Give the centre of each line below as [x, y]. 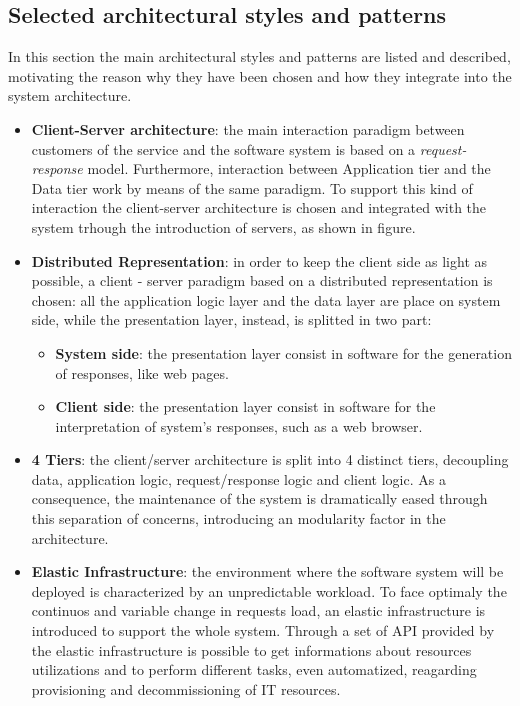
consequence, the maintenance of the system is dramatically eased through [259, 498]
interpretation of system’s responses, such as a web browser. [239, 425]
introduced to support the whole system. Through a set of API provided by [263, 630]
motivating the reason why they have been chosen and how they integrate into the [260, 75]
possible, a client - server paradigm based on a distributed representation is [262, 280]
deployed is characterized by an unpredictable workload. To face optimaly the [269, 590]
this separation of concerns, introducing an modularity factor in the [238, 518]
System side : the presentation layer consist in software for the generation [283, 352]
